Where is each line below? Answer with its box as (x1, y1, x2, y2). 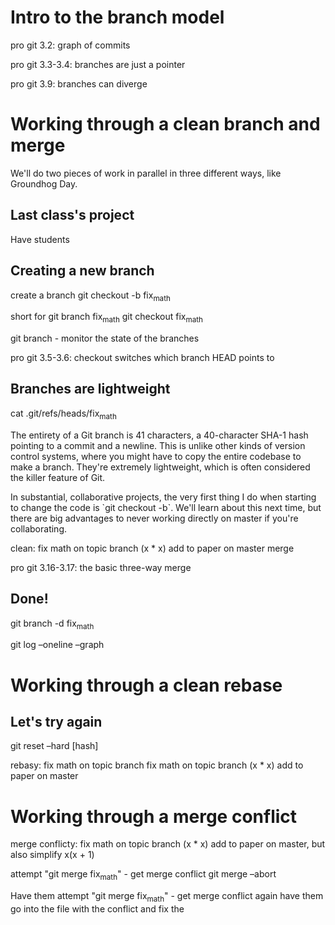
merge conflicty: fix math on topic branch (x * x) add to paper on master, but (10, 838, 326, 850)
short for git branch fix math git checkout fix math (10, 311, 203, 325)
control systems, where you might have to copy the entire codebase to (10, 450, 302, 462)
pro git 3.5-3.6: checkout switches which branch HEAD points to (10, 352, 275, 364)
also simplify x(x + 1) (10, 849, 95, 861)
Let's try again (10, 713, 103, 730)
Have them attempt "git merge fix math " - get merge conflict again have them (10, 890, 324, 904)
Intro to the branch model (10, 6, 225, 29)
